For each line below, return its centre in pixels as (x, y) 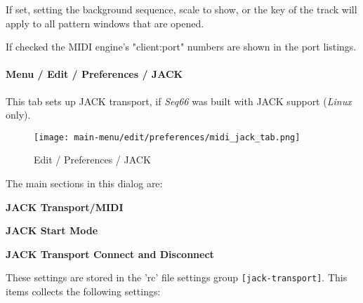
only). (18, 115)
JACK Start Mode (52, 230)
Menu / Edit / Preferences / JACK (94, 74)
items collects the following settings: (83, 291)
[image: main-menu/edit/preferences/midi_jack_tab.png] (167, 137)
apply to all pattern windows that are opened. (105, 23)
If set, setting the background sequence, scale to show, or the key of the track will (181, 9)
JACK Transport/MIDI (65, 207)
